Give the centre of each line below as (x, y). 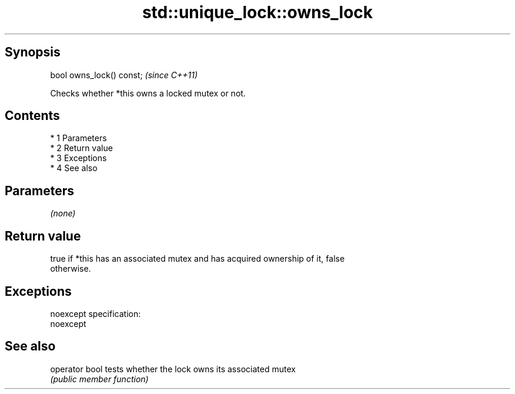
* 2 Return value (81, 148)
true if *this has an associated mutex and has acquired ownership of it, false (198, 259)
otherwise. (71, 269)
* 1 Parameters (78, 138)
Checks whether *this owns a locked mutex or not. (148, 93)
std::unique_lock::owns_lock (257, 12)
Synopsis (33, 52)
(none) (63, 213)
